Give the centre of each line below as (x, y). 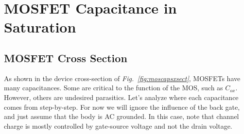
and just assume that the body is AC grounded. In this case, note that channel (122, 116)
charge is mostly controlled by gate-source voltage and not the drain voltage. (118, 126)
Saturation (40, 27)
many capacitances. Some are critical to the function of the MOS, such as (113, 88)
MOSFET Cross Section (66, 58)
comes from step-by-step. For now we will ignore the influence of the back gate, (122, 107)
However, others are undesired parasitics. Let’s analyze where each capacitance (121, 97)
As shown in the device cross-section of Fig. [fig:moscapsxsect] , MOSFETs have (122, 78)
